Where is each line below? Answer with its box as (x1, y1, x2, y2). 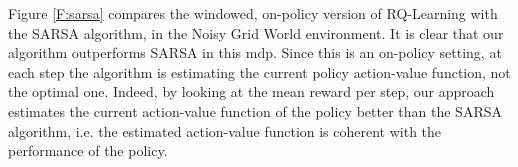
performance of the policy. (8, 140, 168, 161)
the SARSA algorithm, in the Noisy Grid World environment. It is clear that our (8, 22, 504, 43)
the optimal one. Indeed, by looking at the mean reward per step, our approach (8, 81, 495, 102)
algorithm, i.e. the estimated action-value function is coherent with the (8, 120, 442, 141)
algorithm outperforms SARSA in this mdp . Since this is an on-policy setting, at (8, 42, 502, 63)
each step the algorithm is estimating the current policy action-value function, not (8, 61, 511, 82)
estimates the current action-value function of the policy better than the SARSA (8, 100, 502, 121)
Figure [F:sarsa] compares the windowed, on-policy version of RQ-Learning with (8, 3, 498, 23)
